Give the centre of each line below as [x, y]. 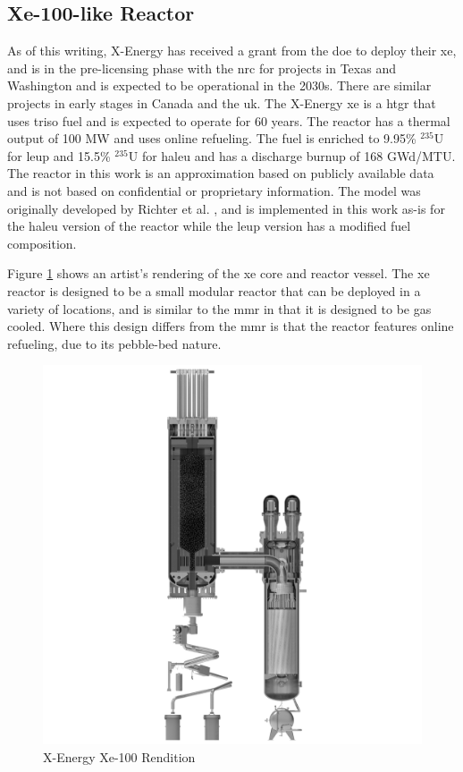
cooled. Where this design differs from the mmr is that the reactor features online [231, 326]
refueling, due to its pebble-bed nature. [114, 343]
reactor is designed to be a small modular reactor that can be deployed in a [214, 290]
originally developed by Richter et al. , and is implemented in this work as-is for [226, 208]
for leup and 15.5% [59, 155]
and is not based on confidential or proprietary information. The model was [214, 190]
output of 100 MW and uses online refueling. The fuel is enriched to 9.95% [212, 138]
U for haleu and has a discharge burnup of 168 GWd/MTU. [292, 155]
